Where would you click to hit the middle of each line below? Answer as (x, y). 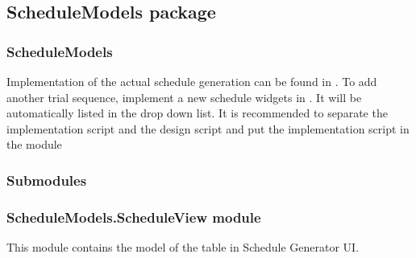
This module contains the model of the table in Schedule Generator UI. (183, 247)
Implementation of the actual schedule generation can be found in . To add (192, 81)
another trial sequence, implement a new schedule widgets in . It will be (184, 97)
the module (34, 144)
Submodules (47, 180)
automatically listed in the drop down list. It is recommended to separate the (197, 113)
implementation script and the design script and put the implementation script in (208, 128)
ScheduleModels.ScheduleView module (134, 217)
